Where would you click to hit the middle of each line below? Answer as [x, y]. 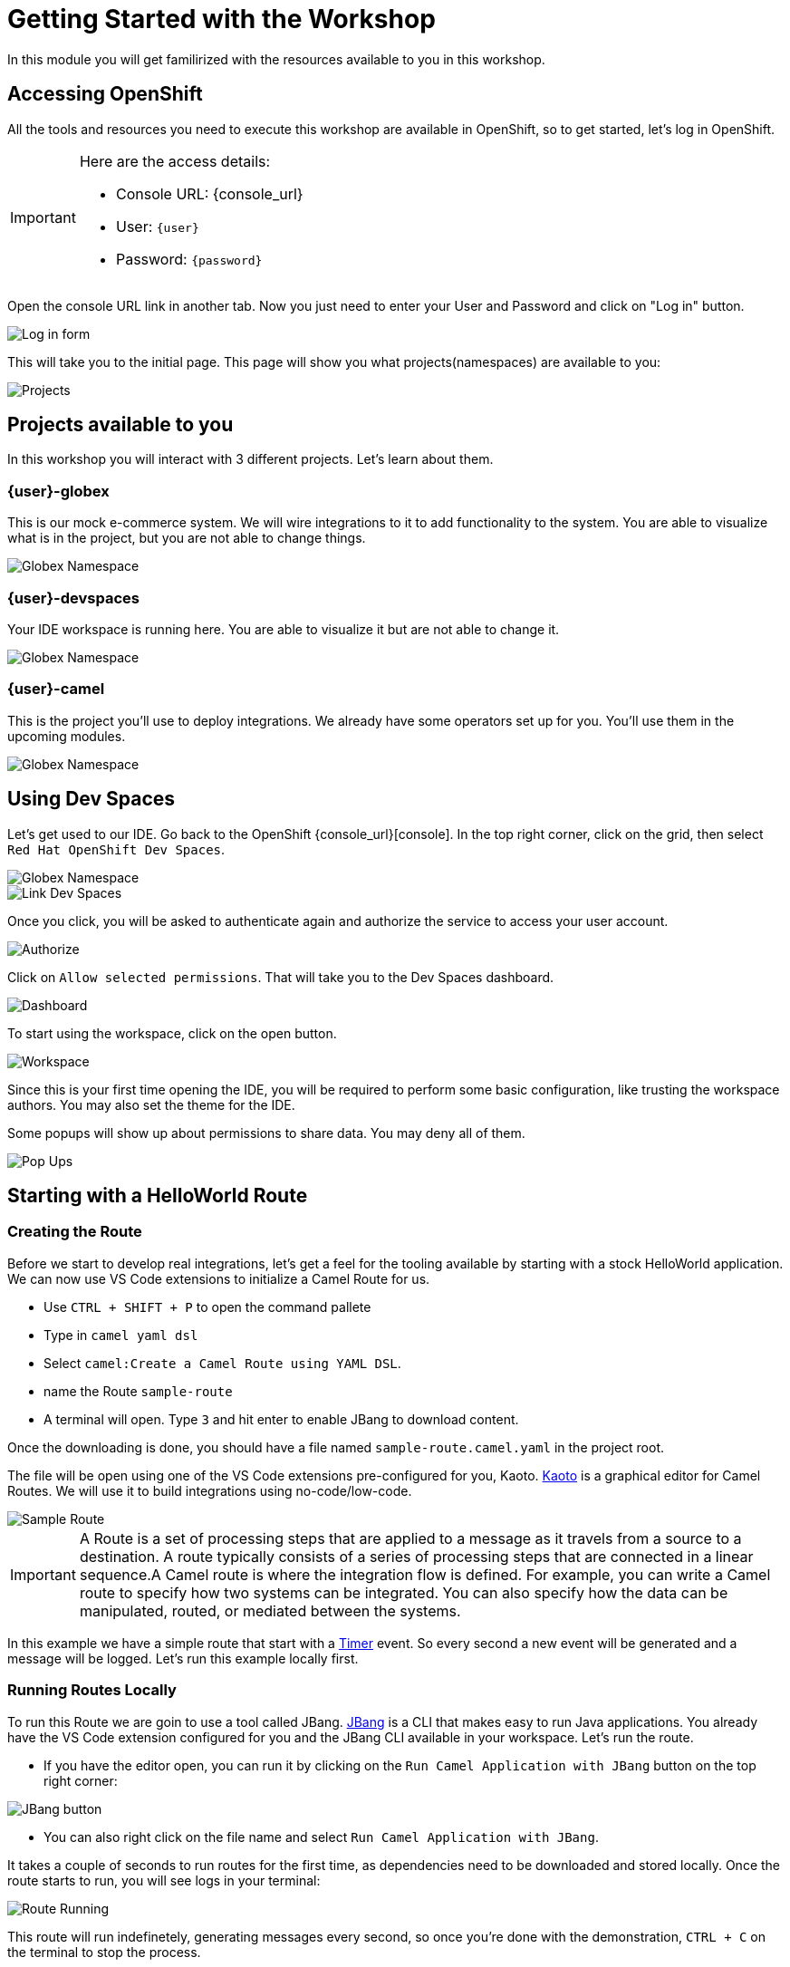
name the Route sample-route [138, 1391]
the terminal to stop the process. [104, 1952]
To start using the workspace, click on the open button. [172, 1033]
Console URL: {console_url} [209, 193]
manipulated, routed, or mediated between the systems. [270, 1610]
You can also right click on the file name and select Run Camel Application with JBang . [321, 1837]
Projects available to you [120, 425]
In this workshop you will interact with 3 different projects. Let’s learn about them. [250, 459]
